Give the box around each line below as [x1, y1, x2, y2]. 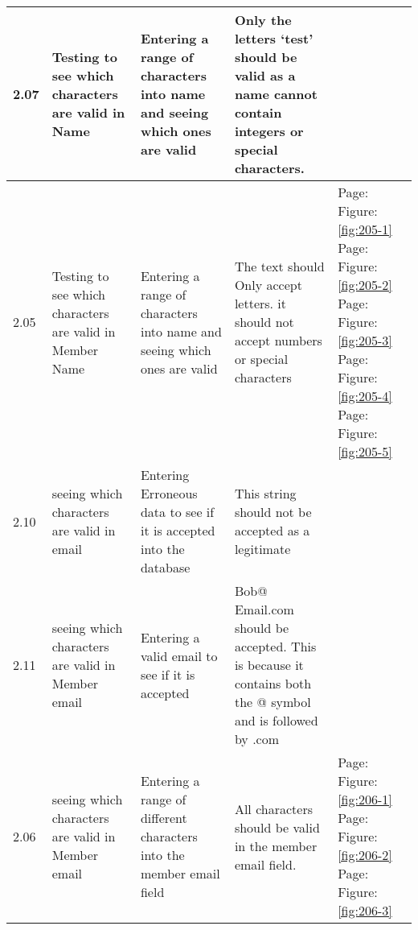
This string [234, 484, 297, 502]
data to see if [140, 502, 215, 521]
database [140, 558, 191, 577]
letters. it [234, 294, 287, 312]
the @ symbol [234, 692, 311, 711]
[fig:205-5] [338, 442, 392, 461]
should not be [234, 502, 312, 521]
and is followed [234, 711, 318, 730]
